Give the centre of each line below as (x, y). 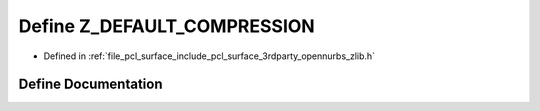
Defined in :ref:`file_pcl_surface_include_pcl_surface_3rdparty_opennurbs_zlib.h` (209, 56)
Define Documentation (90, 84)
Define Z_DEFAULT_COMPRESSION (166, 26)
